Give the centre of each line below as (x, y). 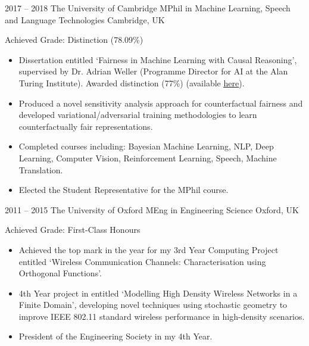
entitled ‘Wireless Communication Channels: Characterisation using (142, 261)
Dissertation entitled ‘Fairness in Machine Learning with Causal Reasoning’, (158, 59)
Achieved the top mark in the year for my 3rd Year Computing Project (149, 249)
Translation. (41, 169)
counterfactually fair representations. (86, 126)
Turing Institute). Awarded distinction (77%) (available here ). (132, 82)
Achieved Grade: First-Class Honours (73, 230)
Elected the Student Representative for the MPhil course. (124, 190)
